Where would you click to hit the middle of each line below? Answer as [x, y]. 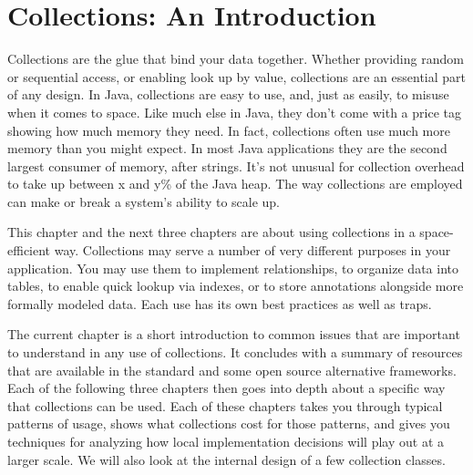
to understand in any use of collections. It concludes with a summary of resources [235, 352]
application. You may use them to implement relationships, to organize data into [233, 268]
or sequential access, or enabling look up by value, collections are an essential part [237, 76]
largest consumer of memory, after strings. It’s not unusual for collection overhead [236, 165]
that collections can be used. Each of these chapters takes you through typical [225, 405]
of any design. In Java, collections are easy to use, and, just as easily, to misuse [228, 94]
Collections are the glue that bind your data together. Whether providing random [236, 59]
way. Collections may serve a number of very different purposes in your [252, 250]
